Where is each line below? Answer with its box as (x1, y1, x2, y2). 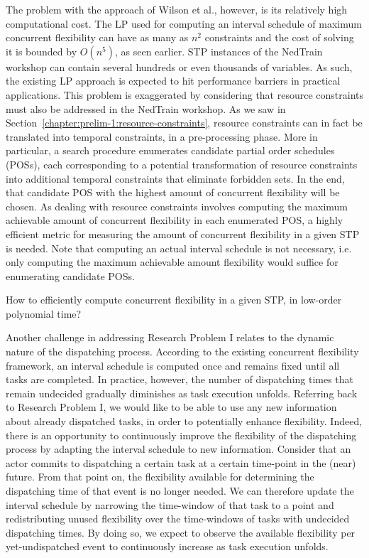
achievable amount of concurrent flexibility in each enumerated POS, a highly (6, 213, 343, 227)
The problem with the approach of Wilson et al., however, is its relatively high (6, 2, 348, 16)
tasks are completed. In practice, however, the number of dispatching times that (6, 372, 354, 387)
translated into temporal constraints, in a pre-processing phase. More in (6, 129, 318, 144)
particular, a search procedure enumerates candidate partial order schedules (6, 143, 335, 158)
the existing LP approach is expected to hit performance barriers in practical (6, 73, 341, 88)
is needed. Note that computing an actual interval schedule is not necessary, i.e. (6, 240, 352, 255)
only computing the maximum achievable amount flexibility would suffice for (6, 254, 338, 269)
